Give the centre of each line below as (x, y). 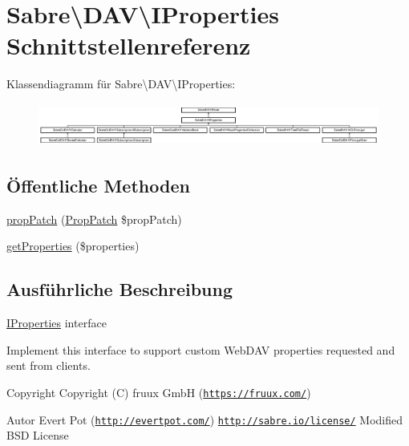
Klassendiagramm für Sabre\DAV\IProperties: (121, 84)
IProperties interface (57, 323)
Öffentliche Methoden (98, 185)
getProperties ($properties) (73, 246)
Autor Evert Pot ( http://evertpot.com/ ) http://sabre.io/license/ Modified (205, 419)
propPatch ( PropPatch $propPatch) (94, 219)
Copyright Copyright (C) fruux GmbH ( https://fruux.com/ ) (159, 392)
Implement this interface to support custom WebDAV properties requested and (201, 349)
